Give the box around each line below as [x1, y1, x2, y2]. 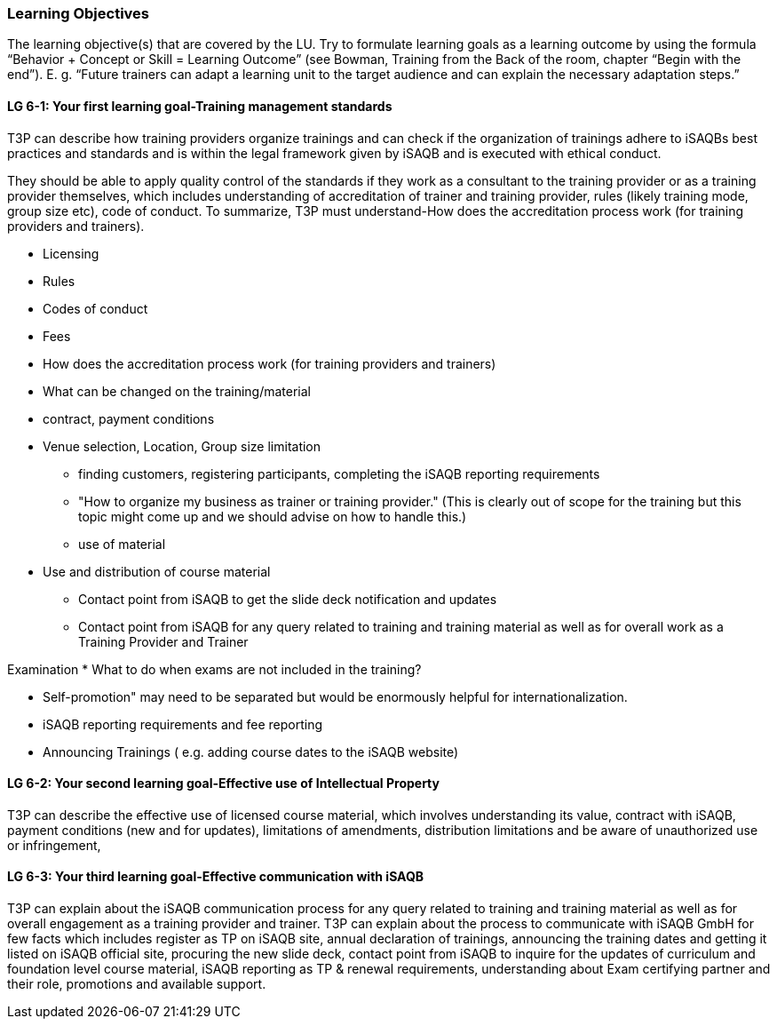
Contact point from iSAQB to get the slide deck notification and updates [78, 591, 497, 607]
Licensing [43, 245, 99, 261]
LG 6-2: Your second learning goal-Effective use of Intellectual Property [7, 775, 440, 791]
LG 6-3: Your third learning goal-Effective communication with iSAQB [7, 869, 424, 885]
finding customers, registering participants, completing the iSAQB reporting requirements [78, 465, 600, 481]
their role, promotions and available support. [7, 976, 266, 992]
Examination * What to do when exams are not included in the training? [7, 661, 422, 677]
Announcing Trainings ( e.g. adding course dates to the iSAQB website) [43, 744, 459, 760]
